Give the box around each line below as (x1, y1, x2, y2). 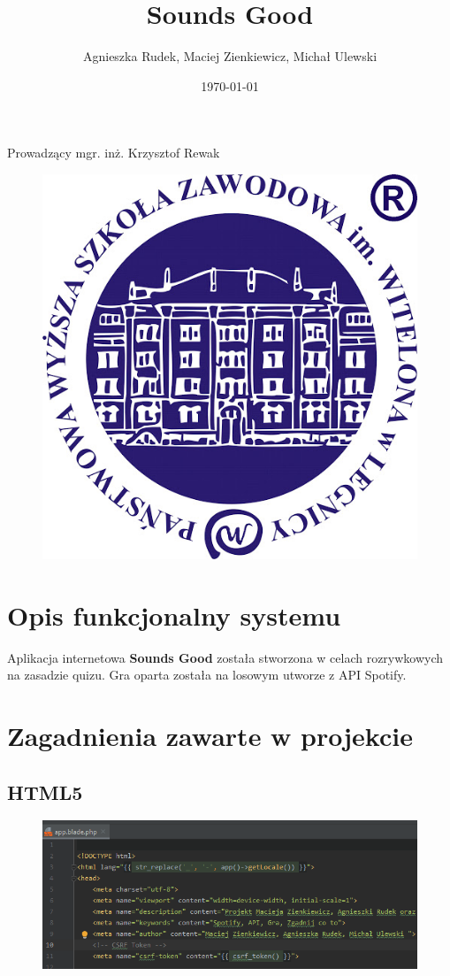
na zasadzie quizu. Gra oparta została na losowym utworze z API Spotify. (7, 665, 407, 684)
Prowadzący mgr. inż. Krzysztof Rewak (7, 143, 220, 162)
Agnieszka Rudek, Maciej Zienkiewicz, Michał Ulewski (82, 47, 378, 65)
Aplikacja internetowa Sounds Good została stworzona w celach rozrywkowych (7, 648, 444, 666)
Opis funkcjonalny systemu (7, 596, 341, 633)
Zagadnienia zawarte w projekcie (7, 718, 413, 754)
